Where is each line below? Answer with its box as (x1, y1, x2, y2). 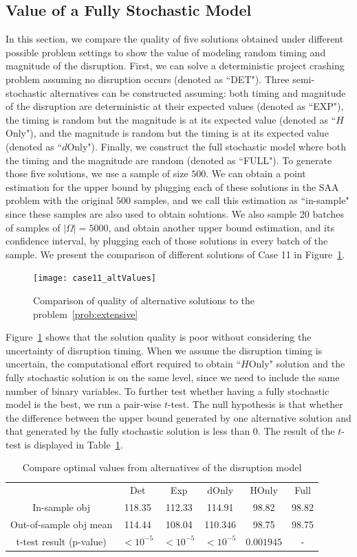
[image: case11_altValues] (33, 273, 156, 284)
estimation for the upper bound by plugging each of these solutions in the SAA (6, 179, 339, 194)
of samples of (6, 220, 61, 234)
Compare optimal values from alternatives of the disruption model (22, 460, 302, 475)
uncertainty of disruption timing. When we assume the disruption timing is (6, 343, 323, 357)
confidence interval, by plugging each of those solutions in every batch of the (6, 234, 328, 248)
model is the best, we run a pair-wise (6, 397, 162, 411)
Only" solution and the (248, 356, 345, 371)
